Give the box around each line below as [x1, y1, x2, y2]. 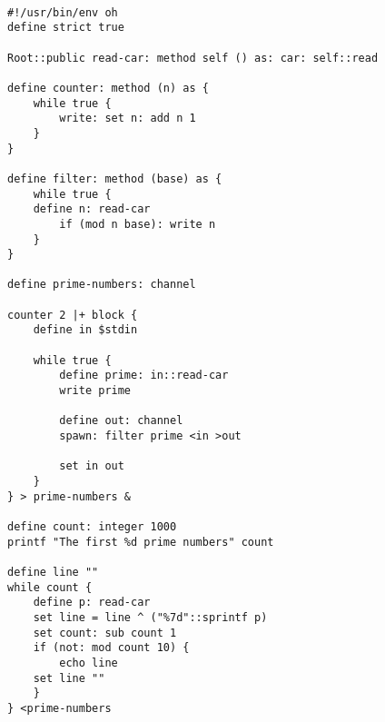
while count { [7, 580, 93, 594]
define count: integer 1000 [7, 519, 177, 533]
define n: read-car [33, 203, 151, 216]
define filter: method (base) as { [7, 172, 222, 185]
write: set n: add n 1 [59, 112, 196, 125]
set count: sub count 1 [33, 626, 177, 639]
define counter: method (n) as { [7, 81, 209, 94]
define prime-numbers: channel [7, 278, 196, 292]
